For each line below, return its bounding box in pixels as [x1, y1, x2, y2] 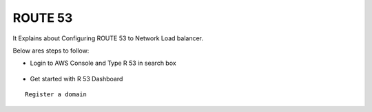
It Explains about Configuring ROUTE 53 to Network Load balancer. [12, 34, 203, 42]
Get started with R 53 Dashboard [30, 74, 123, 83]
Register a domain [25, 91, 87, 98]
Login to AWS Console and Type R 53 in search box [30, 59, 176, 68]
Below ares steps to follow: [12, 46, 90, 55]
